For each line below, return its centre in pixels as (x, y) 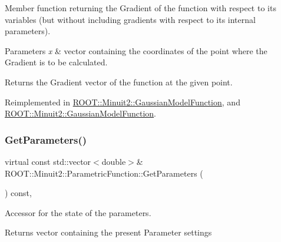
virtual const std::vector (48, 161)
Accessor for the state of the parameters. (78, 212)
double (114, 161)
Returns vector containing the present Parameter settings (108, 232)
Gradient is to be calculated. (56, 62)
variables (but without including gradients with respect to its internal (130, 19)
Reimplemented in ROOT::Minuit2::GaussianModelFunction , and (123, 102)
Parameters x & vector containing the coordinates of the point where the (136, 50)
